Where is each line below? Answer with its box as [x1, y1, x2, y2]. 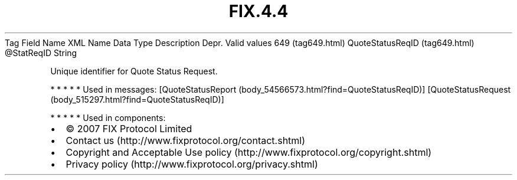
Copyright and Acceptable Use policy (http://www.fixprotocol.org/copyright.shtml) [66, 146, 432, 158]
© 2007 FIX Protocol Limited [66, 122, 192, 135]
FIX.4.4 [228, 1, 289, 21]
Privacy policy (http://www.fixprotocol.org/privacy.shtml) [66, 158, 318, 170]
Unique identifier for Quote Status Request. [50, 66, 218, 76]
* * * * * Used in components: [50, 112, 166, 123]
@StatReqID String [5, 47, 77, 58]
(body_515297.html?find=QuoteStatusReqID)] [50, 94, 224, 104]
